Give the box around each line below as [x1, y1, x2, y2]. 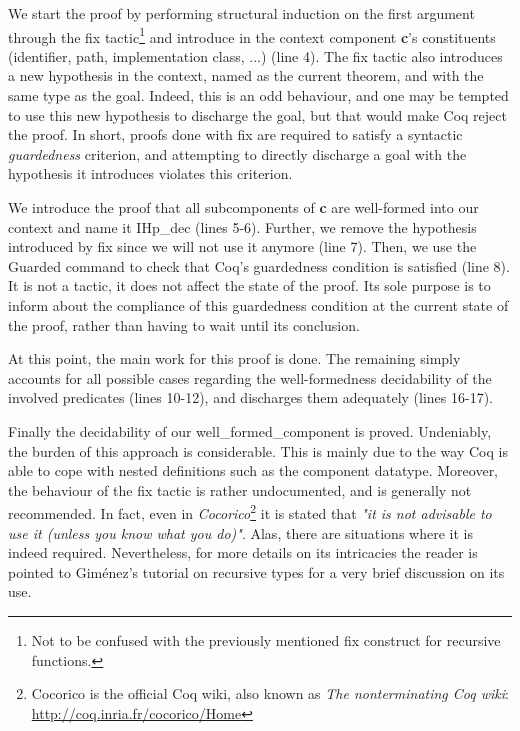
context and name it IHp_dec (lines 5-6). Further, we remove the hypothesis [8, 216, 477, 237]
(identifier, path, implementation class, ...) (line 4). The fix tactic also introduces [8, 45, 503, 66]
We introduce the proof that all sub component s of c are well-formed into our [8, 197, 479, 217]
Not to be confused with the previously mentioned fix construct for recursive [31, 629, 501, 650]
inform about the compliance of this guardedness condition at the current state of [8, 294, 509, 315]
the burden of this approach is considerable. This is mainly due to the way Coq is [8, 440, 508, 461]
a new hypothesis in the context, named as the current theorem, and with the [8, 65, 484, 86]
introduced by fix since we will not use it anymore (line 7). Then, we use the [8, 236, 477, 257]
